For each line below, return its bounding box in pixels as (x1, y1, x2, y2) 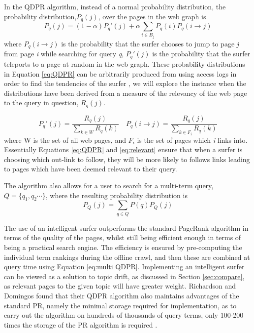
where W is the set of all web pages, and (4, 134, 126, 145)
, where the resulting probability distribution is (45, 190, 188, 200)
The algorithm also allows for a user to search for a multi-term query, (4, 180, 214, 191)
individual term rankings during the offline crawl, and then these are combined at (4, 251, 250, 262)
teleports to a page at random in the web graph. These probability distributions (4, 58, 245, 69)
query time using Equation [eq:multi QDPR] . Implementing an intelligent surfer (4, 261, 245, 272)
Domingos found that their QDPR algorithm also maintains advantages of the (4, 290, 239, 300)
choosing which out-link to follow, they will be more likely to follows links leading (4, 154, 250, 164)
